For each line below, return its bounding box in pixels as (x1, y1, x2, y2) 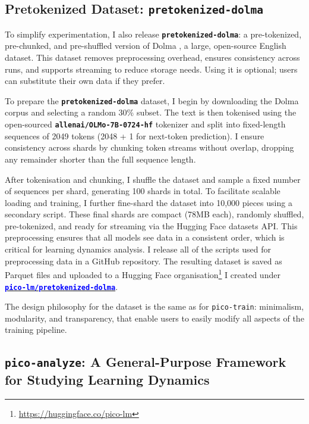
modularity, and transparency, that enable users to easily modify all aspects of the (5, 311, 304, 324)
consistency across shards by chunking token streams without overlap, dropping (5, 141, 294, 154)
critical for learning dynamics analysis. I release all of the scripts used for (5, 243, 271, 255)
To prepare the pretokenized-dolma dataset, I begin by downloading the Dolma (5, 94, 299, 107)
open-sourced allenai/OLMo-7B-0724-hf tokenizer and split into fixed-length (5, 118, 286, 130)
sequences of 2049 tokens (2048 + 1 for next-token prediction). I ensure (5, 129, 264, 142)
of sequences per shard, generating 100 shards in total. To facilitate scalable (5, 185, 280, 197)
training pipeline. (5, 323, 67, 336)
